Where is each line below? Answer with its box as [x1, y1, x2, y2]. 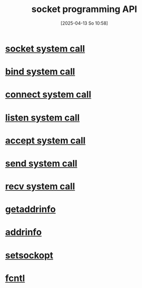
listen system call [5, 112, 80, 123]
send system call [5, 158, 78, 169]
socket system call [5, 43, 85, 54]
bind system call [5, 66, 75, 77]
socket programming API [31, 4, 137, 15]
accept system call [5, 134, 86, 146]
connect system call [5, 89, 91, 100]
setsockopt [5, 249, 54, 261]
